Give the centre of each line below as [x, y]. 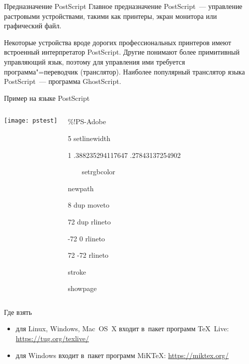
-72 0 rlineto [86, 238]
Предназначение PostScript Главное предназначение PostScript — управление [123, 6]
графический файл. [33, 26]
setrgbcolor [98, 172]
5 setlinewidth [89, 138]
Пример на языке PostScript [47, 98]
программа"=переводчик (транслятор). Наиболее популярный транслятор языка [124, 71]
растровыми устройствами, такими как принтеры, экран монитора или [111, 16]
